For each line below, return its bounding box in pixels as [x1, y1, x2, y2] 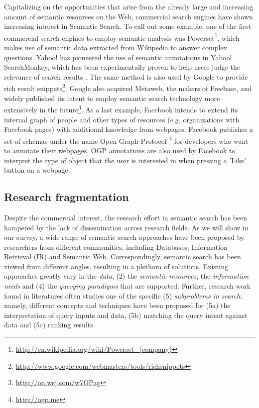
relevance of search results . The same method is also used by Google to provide [4, 71, 248, 82]
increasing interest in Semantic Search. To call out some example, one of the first [4, 21, 251, 31]
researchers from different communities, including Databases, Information [4, 241, 228, 252]
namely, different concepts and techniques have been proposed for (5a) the [4, 300, 231, 310]
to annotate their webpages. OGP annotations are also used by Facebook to [4, 145, 236, 155]
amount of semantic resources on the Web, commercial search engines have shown [4, 11, 253, 21]
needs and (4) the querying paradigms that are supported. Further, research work [4, 281, 251, 291]
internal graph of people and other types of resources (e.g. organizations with [4, 114, 240, 124]
